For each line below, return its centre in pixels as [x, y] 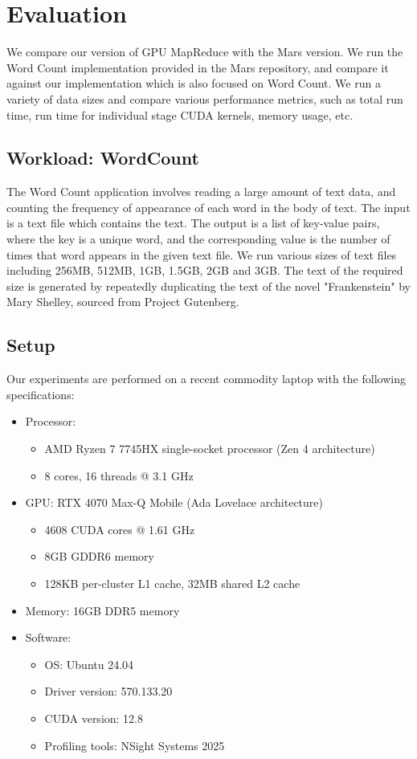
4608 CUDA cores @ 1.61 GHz [120, 529]
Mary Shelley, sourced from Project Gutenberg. [123, 302]
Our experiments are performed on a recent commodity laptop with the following [206, 379]
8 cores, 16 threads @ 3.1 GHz [119, 475]
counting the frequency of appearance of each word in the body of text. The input [208, 207]
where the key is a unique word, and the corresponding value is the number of [198, 239]
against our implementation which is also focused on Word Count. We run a [194, 83]
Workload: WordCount [103, 158]
